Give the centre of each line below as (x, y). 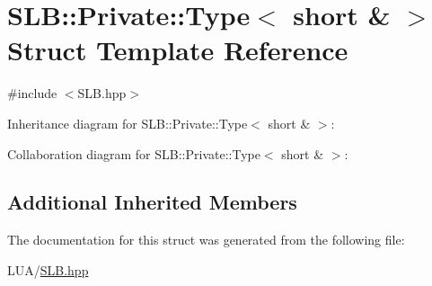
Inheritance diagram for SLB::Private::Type (128, 123)
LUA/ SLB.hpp (48, 269)
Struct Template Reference (178, 50)
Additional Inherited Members (152, 202)
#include (32, 93)
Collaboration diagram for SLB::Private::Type (134, 153)
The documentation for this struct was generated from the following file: (206, 240)
